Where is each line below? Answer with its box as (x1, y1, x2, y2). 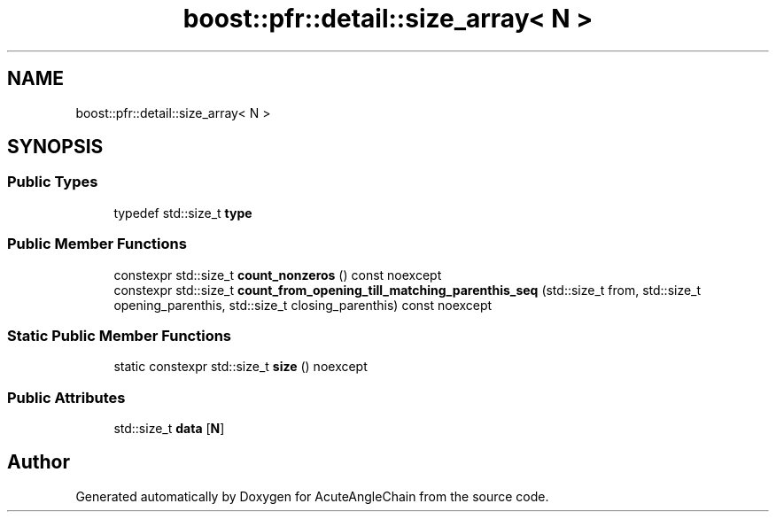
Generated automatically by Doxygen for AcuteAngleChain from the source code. (75, 488, 549, 504)
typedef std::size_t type (113, 205, 252, 221)
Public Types (7, 173, 98, 191)
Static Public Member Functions (7, 326, 232, 345)
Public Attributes (7, 388, 126, 407)
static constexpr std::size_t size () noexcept (113, 359, 368, 375)
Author (7, 451, 70, 474)
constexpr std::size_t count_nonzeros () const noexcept (113, 267, 442, 283)
